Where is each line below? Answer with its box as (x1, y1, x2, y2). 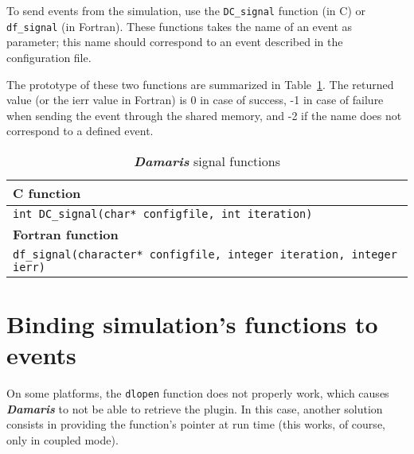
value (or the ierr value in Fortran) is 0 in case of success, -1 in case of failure (6, 91, 384, 108)
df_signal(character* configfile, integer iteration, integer (13, 247, 397, 261)
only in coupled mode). (6, 432, 119, 448)
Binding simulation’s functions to (6, 308, 378, 340)
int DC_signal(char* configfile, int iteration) (13, 207, 313, 220)
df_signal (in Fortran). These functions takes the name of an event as (6, 17, 353, 34)
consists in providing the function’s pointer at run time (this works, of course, (6, 416, 385, 433)
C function (13, 183, 81, 202)
